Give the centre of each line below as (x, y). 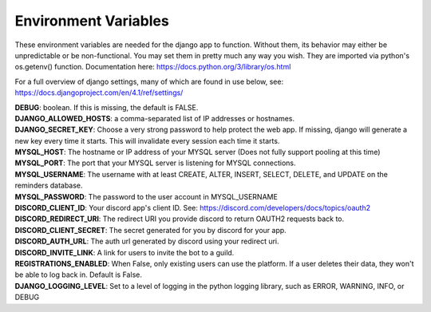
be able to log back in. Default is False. (79, 274)
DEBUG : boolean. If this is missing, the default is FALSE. (107, 107)
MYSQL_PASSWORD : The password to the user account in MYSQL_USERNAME (146, 196)
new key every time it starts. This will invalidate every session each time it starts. (147, 140)
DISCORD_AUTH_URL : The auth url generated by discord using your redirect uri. (147, 241)
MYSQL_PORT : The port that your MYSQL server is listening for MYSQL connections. (155, 163)
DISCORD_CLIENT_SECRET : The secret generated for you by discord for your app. (150, 230)
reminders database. (49, 186)
